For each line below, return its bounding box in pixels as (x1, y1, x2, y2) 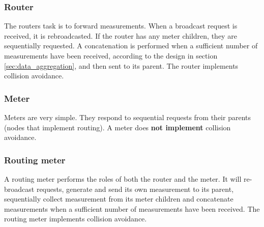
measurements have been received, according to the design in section (4, 50, 218, 61)
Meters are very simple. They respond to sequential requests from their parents (4, 112, 251, 122)
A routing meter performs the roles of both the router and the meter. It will (4, 174, 242, 184)
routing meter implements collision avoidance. (4, 213, 147, 224)
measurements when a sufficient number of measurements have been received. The (4, 203, 260, 214)
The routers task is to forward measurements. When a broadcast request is (4, 20, 238, 31)
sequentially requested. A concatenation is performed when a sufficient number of (4, 40, 258, 51)
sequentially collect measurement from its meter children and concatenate (4, 193, 233, 204)
